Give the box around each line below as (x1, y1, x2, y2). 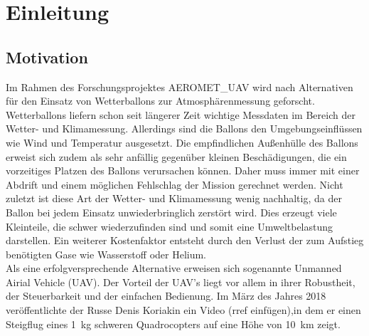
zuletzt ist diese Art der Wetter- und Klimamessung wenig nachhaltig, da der (6, 191, 342, 206)
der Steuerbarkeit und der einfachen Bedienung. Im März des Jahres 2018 (6, 288, 326, 303)
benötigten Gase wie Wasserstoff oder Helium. (6, 246, 207, 261)
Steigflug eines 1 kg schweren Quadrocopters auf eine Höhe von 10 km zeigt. (6, 316, 341, 331)
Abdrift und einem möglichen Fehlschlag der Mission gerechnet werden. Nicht (6, 177, 343, 191)
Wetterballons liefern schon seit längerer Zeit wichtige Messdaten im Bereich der (6, 107, 355, 122)
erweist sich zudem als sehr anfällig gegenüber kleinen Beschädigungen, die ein (6, 149, 347, 164)
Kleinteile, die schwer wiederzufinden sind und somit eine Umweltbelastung (6, 219, 333, 233)
